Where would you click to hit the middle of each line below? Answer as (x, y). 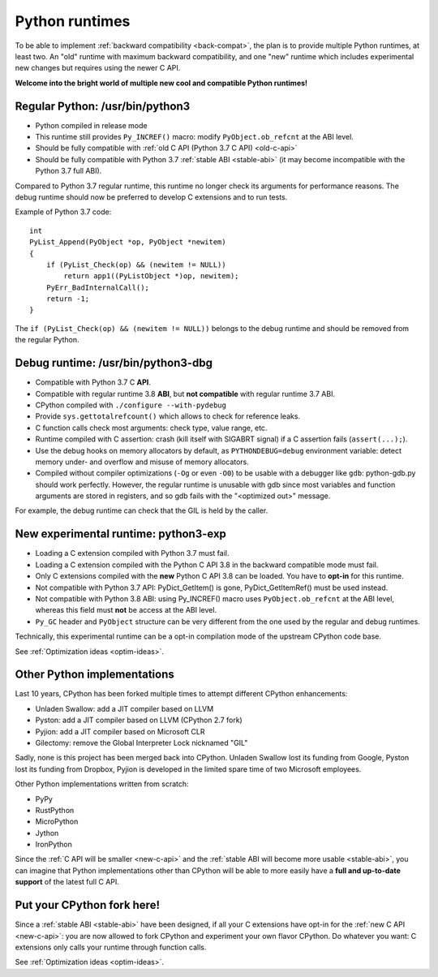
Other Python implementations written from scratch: (102, 784)
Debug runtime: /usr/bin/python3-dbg (114, 363)
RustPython (55, 810)
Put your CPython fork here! (88, 905)
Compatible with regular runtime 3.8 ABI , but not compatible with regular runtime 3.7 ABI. (185, 394)
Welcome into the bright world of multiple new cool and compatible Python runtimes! (161, 83)
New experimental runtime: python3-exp (121, 534)
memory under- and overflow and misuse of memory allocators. (142, 462)
